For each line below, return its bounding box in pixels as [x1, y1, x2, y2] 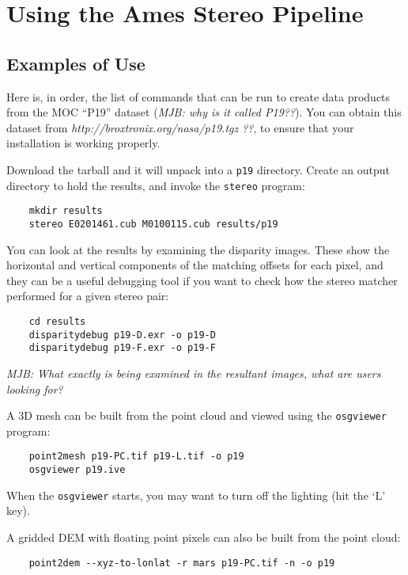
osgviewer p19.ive [28, 464, 126, 476]
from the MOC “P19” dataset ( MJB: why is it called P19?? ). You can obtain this [6, 104, 402, 120]
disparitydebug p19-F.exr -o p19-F [28, 342, 216, 354]
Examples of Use [6, 51, 145, 75]
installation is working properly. [6, 135, 161, 151]
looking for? [6, 380, 63, 397]
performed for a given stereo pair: [6, 287, 169, 304]
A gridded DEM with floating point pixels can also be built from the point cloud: [6, 528, 401, 545]
